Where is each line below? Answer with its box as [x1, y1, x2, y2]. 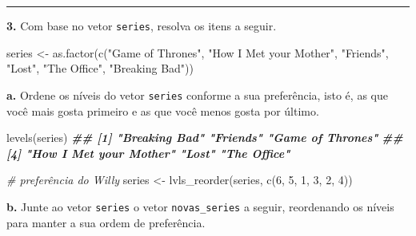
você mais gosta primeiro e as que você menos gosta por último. [6, 102, 319, 119]
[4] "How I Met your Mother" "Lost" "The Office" [6, 144, 290, 161]
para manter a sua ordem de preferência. [6, 214, 206, 230]
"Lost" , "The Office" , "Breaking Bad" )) [6, 60, 194, 77]
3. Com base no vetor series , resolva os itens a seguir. [6, 18, 277, 33]
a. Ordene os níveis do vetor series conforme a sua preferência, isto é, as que [6, 86, 388, 103]
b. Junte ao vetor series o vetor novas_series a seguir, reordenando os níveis [6, 198, 394, 214]
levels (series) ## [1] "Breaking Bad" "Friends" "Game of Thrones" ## [6, 129, 403, 146]
